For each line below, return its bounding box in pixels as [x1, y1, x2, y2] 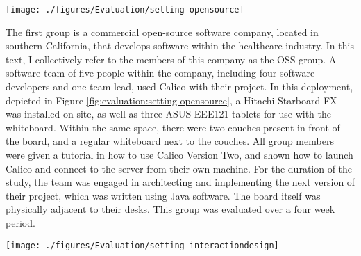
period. [6, 215, 35, 230]
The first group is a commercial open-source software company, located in [6, 24, 319, 39]
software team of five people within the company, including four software [6, 65, 315, 80]
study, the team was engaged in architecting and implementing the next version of [6, 175, 355, 189]
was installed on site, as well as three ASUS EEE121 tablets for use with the [6, 106, 331, 121]
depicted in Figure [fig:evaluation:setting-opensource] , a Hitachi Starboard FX [6, 93, 337, 107]
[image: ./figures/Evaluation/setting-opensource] [6, 5, 244, 15]
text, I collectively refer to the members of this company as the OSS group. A [6, 51, 337, 66]
